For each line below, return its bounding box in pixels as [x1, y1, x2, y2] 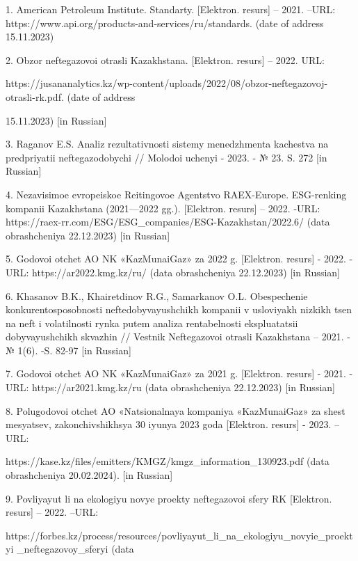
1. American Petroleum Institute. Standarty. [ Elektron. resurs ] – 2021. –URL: [6, 2, 336, 16]
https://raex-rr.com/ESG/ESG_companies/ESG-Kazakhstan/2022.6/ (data [6, 214, 330, 229]
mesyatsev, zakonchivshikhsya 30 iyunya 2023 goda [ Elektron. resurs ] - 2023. [6, 417, 332, 432]
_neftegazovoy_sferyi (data [16, 542, 134, 556]
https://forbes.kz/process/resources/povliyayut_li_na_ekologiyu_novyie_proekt [6, 528, 353, 542]
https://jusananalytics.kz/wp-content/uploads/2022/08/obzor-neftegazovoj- [6, 76, 328, 90]
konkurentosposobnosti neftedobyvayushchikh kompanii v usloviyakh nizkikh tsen [6, 302, 352, 317]
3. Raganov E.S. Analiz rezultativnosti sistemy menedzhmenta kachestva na [6, 136, 329, 151]
